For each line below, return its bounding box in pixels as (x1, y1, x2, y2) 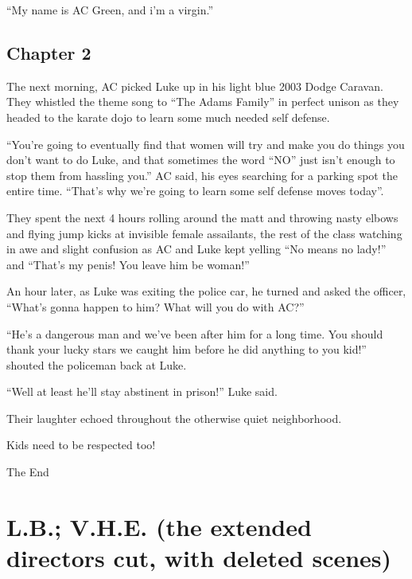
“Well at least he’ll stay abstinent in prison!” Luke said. (6, 383, 278, 400)
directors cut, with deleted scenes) (6, 542, 392, 574)
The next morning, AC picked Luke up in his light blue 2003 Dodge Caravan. (6, 77, 383, 94)
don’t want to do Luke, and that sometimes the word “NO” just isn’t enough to (6, 151, 395, 168)
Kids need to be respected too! (6, 436, 156, 453)
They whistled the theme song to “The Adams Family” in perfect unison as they (6, 93, 399, 110)
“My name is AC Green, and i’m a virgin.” (6, 2, 214, 18)
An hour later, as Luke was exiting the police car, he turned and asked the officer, (6, 283, 406, 299)
